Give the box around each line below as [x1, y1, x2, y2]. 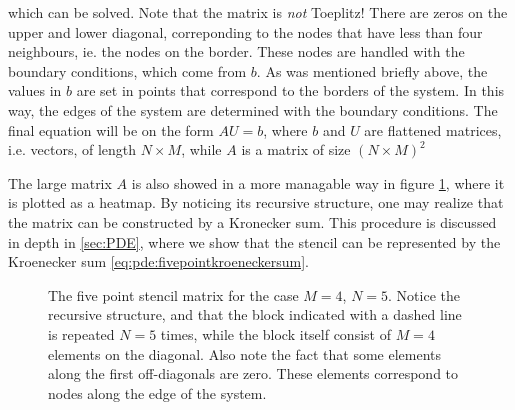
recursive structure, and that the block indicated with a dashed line [48, 304, 462, 325]
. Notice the [388, 284, 460, 305]
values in [8, 80, 62, 101]
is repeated [48, 323, 115, 344]
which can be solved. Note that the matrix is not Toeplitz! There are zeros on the [8, 2, 508, 22]
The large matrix [8, 172, 112, 193]
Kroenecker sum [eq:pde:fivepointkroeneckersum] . [8, 251, 309, 272]
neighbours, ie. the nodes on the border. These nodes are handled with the [8, 41, 465, 62]
